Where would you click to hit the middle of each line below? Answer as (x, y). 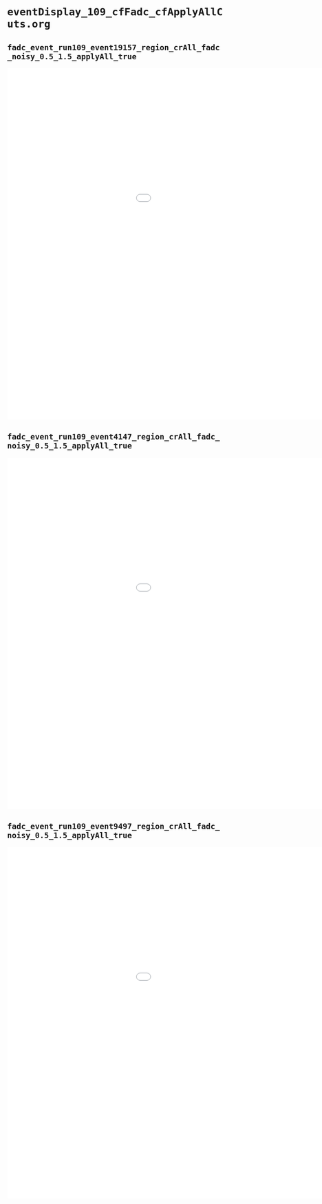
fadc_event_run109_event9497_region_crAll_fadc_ (114, 826)
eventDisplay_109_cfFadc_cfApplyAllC (115, 12)
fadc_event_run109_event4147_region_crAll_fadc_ (114, 437)
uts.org (29, 24)
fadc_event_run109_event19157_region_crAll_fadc (114, 47)
